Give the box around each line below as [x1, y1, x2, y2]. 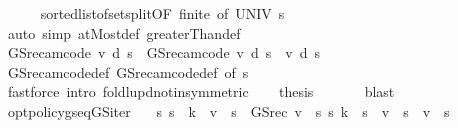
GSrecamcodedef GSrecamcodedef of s [7, 61, 249, 82]
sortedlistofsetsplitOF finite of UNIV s [40, 3, 285, 23]
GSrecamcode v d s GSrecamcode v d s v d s [7, 42, 321, 63]
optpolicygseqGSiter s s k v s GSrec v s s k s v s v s [7, 100, 450, 121]
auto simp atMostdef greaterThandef [7, 22, 241, 43]
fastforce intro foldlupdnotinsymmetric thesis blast [7, 81, 395, 102]
